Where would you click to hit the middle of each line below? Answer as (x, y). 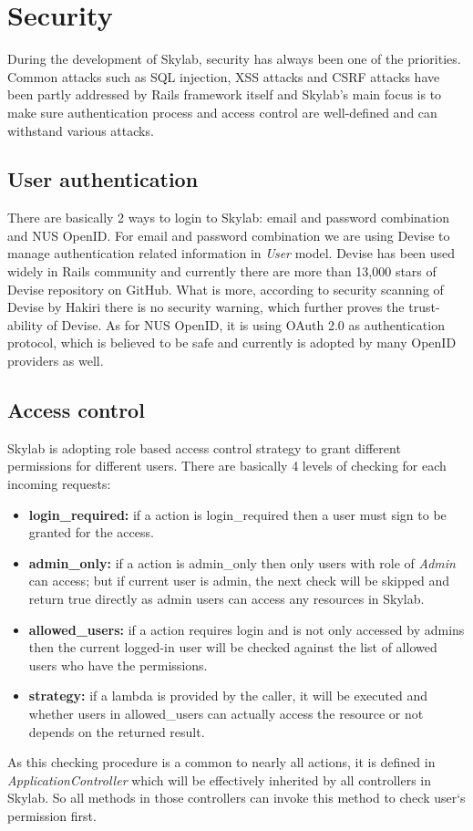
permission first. (52, 815)
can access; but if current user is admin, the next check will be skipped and (239, 581)
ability (25, 324)
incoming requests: (59, 484)
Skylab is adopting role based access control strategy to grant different (204, 447)
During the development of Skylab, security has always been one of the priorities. (234, 59)
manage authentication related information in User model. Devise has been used (231, 253)
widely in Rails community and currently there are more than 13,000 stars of (222, 271)
